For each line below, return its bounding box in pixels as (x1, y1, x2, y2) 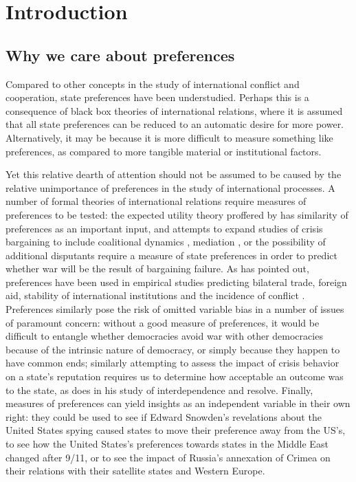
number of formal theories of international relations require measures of (5, 194, 307, 208)
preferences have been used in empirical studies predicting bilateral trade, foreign (5, 274, 347, 289)
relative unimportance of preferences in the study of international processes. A (5, 180, 335, 195)
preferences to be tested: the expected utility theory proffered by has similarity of (5, 207, 348, 221)
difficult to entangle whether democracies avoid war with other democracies (5, 329, 323, 343)
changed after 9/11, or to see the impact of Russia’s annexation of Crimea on (5, 450, 331, 464)
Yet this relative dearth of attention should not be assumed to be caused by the (5, 167, 342, 182)
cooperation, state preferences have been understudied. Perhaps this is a (5, 90, 309, 105)
